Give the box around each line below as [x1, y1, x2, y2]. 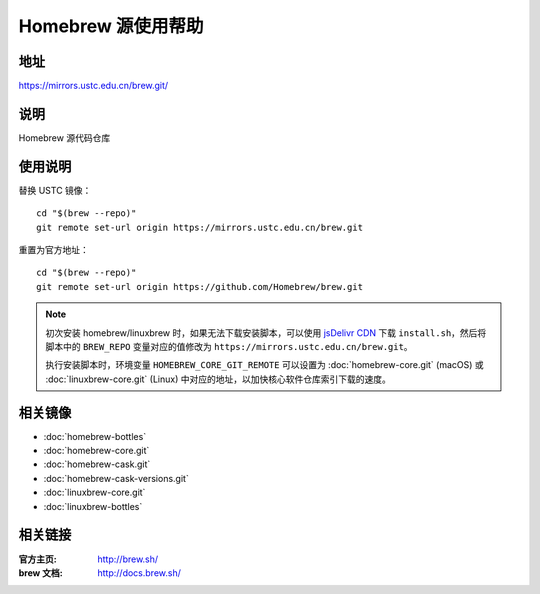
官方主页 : [18, 553, 57, 565]
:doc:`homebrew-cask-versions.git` [43, 472, 189, 484]
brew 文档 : [18, 566, 64, 579]
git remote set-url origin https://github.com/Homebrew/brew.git [36, 281, 364, 292]
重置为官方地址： [18, 244, 89, 256]
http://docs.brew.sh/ [97, 566, 182, 579]
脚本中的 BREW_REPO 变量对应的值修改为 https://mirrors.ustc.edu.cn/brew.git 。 [45, 341, 414, 352]
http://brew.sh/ [97, 553, 159, 565]
